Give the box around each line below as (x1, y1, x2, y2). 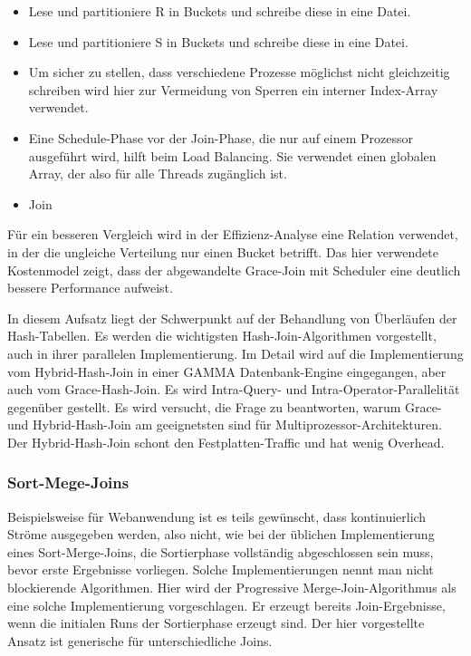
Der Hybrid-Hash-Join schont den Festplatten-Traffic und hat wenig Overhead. (7, 432, 445, 451)
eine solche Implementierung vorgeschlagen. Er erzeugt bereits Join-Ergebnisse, (7, 595, 446, 614)
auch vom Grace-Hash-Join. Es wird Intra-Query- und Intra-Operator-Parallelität (7, 380, 460, 399)
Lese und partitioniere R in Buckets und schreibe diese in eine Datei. (28, 2, 411, 20)
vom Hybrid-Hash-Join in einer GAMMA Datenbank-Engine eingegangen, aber (7, 362, 447, 381)
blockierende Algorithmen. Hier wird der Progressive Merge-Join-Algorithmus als (7, 578, 457, 597)
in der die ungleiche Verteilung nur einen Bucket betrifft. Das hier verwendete (7, 242, 438, 261)
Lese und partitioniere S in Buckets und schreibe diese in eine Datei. (28, 32, 409, 51)
